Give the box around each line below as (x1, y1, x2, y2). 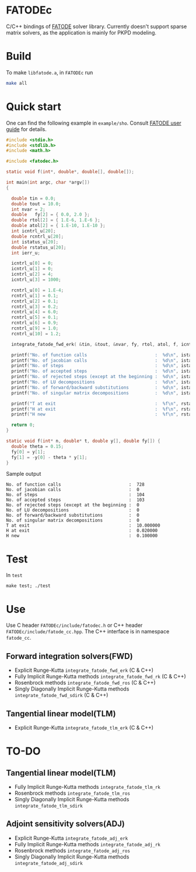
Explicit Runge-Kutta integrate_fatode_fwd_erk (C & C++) (14, 667, 153, 674)
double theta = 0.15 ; (11, 443, 64, 449)
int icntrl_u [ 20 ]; (11, 228, 57, 234)
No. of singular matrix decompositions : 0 (6, 517, 140, 524)
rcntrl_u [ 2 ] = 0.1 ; (11, 298, 59, 304)
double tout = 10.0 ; (11, 201, 61, 207)
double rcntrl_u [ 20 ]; (11, 234, 64, 239)
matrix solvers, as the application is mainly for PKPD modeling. (6, 29, 156, 36)
